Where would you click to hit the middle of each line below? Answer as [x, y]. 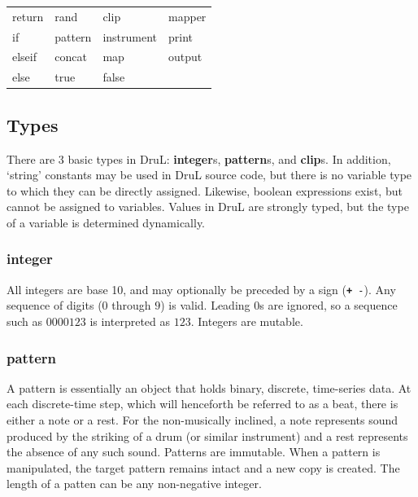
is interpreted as [130, 321]
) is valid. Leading [205, 305]
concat [71, 57]
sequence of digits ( [54, 305]
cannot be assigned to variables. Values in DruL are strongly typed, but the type [208, 207]
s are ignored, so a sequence [329, 305]
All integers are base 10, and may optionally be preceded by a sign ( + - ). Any [201, 289]
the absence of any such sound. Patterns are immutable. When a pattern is [194, 452]
